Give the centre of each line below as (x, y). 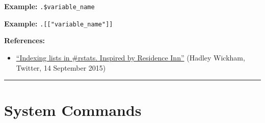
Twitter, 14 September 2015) (61, 67)
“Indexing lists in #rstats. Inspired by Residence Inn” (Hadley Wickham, (130, 57)
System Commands (73, 110)
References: (25, 40)
